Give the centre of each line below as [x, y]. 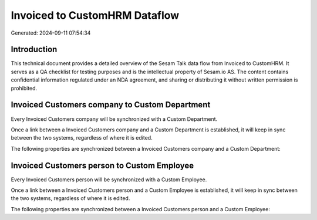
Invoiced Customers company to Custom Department [111, 105]
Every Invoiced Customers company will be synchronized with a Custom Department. [114, 119]
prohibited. [24, 88]
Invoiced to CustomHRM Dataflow [95, 15]
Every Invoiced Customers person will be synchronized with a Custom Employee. [109, 180]
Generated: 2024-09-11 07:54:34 [51, 33]
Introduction [34, 50]
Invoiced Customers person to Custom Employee [102, 165]
